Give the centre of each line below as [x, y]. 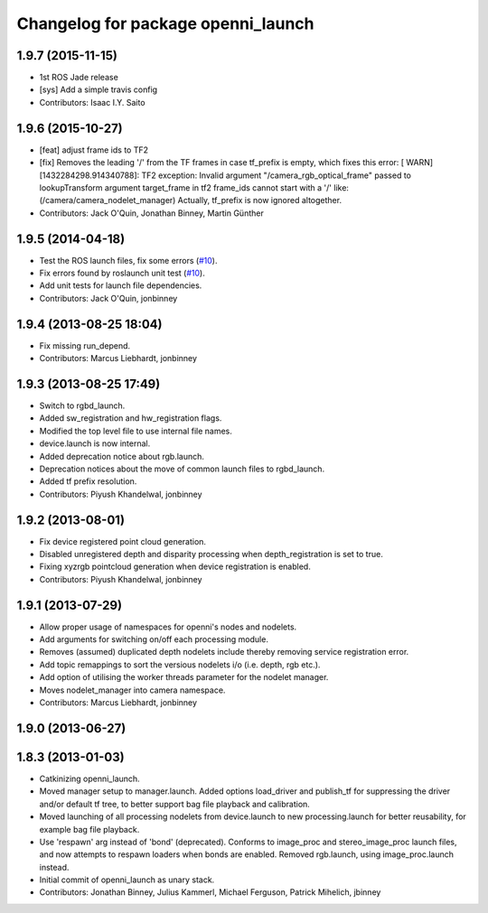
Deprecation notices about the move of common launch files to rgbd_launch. [182, 469]
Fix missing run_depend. [85, 345]
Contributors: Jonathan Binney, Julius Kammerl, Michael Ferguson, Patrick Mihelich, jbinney [210, 892]
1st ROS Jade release [79, 78]
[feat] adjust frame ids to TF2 [94, 150]
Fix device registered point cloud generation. [123, 541]
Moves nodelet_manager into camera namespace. [132, 690]
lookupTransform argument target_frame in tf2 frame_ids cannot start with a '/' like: [194, 187]
